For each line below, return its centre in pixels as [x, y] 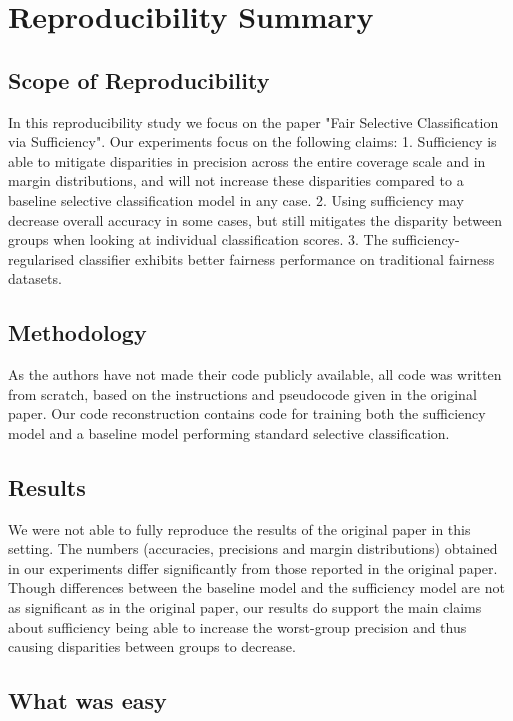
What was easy [87, 700]
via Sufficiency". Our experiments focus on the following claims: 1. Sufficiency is [252, 141]
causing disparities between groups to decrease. [152, 646]
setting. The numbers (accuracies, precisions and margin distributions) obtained [253, 548]
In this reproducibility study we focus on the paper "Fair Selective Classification [253, 121]
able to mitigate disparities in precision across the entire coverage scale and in [247, 160]
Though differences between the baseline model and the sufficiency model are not [256, 587]
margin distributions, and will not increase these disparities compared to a [236, 180]
